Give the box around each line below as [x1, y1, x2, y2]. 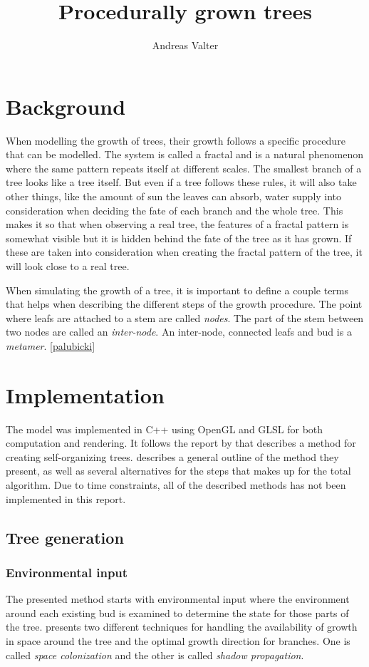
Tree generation [6, 526, 124, 548]
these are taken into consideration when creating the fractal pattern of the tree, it [6, 244, 363, 259]
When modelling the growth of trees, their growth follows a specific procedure [6, 133, 345, 148]
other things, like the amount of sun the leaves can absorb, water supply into [6, 189, 342, 204]
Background [6, 91, 126, 120]
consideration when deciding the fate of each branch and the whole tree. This [6, 202, 343, 217]
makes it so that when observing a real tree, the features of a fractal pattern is [6, 217, 349, 232]
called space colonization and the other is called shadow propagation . [6, 647, 304, 662]
